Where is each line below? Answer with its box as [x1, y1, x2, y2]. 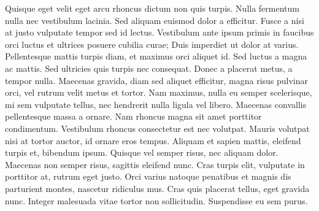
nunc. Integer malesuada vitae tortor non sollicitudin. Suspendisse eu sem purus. [5, 194, 308, 207]
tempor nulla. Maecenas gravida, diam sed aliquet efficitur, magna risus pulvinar [5, 74, 309, 86]
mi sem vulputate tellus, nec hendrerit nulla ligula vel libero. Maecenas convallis [5, 98, 307, 110]
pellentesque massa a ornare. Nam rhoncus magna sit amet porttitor [5, 110, 262, 123]
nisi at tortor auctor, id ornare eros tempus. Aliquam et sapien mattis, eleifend [5, 134, 301, 147]
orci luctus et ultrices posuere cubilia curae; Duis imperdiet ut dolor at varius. [5, 37, 299, 50]
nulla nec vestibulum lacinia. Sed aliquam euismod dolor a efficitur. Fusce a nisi [5, 13, 304, 26]
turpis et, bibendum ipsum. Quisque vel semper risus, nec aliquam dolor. [5, 146, 279, 159]
